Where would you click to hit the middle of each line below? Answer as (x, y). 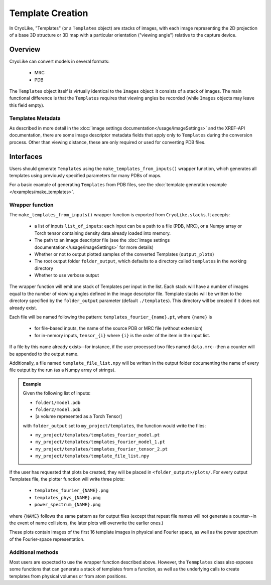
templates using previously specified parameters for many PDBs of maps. (85, 176)
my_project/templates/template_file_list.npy (92, 456)
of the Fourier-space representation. (47, 539)
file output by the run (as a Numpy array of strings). (62, 370)
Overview (25, 49)
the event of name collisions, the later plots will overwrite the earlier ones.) (86, 523)
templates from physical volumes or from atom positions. (68, 576)
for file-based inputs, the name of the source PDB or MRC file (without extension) (118, 328)
